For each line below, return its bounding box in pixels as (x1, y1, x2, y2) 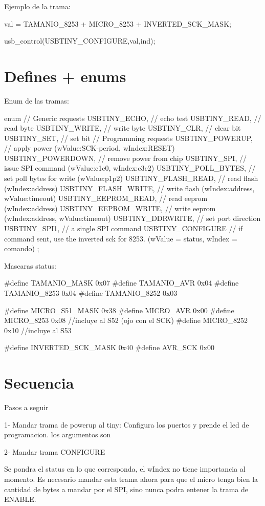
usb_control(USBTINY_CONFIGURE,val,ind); (4, 35, 156, 46)
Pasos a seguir (4, 402, 49, 413)
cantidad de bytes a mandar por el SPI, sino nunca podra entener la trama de (4, 483, 248, 494)
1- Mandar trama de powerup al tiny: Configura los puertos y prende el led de (4, 419, 249, 430)
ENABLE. (4, 494, 36, 504)
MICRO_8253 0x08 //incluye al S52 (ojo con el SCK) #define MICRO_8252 (4, 315, 248, 326)
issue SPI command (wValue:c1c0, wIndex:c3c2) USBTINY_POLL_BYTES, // (4, 163, 256, 173)
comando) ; (4, 243, 39, 254)
